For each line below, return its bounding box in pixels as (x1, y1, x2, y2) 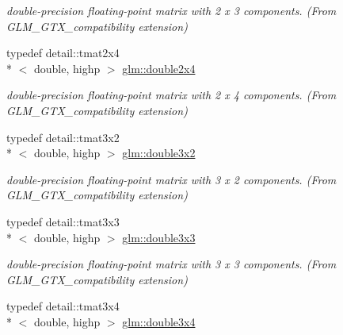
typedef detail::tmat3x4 (6, 298, 120, 314)
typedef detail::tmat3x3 (6, 213, 120, 229)
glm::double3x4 (122, 313, 196, 329)
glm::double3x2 (122, 144, 196, 161)
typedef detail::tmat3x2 (6, 129, 120, 145)
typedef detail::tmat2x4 (6, 44, 120, 61)
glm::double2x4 (122, 60, 196, 76)
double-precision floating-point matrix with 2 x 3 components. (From (6, 2, 337, 18)
